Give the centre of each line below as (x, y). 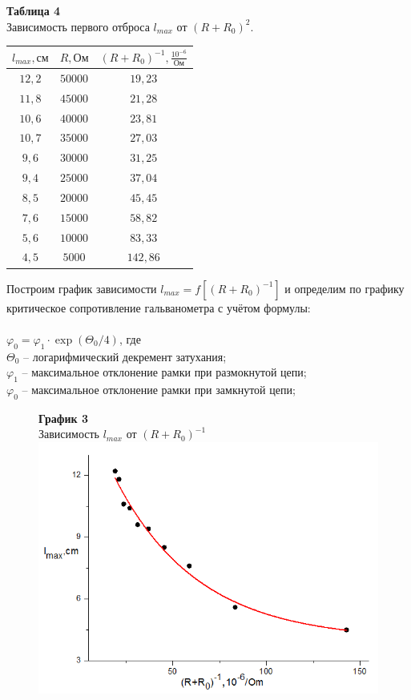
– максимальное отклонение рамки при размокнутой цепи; (164, 372)
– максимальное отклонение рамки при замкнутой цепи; (159, 389)
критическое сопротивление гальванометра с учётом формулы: (159, 307)
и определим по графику (345, 288)
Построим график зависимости (82, 288)
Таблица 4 (34, 10)
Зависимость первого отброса (78, 26)
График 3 (64, 418)
